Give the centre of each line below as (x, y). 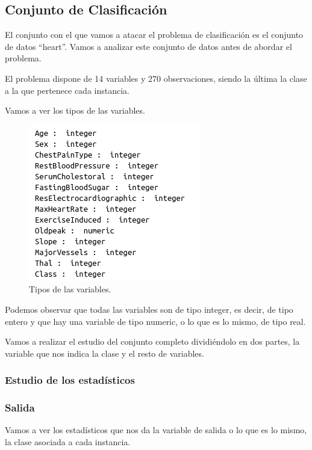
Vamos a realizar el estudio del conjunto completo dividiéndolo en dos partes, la (152, 341)
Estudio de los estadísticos (70, 380)
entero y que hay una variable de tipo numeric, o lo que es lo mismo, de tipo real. (155, 321)
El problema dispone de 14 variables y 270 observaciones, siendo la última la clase (156, 78)
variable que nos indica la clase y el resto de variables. (105, 353)
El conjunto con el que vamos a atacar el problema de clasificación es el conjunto (154, 35)
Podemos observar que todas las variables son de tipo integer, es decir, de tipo (149, 309)
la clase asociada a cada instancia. (68, 441)
